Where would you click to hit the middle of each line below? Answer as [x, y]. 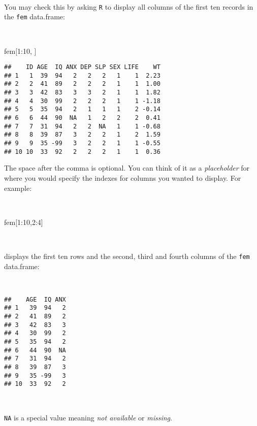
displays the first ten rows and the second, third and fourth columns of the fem [127, 256]
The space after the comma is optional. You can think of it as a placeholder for [127, 168]
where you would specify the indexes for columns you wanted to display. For [123, 177]
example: [18, 188]
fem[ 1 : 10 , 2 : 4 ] [24, 222]
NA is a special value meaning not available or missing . [88, 417]
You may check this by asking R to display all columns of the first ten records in [129, 6]
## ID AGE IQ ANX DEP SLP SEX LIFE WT [82, 67]
